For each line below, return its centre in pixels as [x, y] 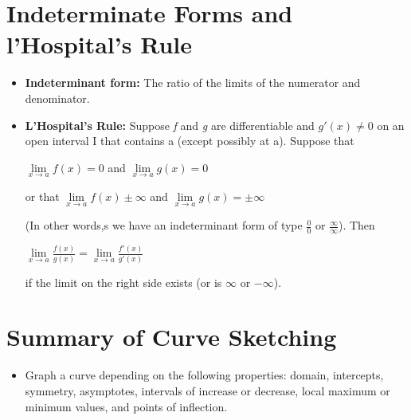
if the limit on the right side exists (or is [123, 282]
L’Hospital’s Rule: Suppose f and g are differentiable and [170, 125]
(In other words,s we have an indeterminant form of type [164, 225]
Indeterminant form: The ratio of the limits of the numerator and [193, 82]
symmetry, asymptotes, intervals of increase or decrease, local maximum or [207, 391]
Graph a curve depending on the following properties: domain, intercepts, [204, 375]
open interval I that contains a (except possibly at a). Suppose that [190, 141]
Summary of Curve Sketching [172, 337]
